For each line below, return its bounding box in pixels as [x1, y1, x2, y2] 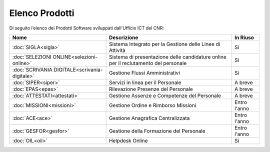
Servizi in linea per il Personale [108, 79, 181, 86]
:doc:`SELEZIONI [12, 53, 52, 60]
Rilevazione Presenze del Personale [108, 85, 193, 92]
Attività [108, 46, 126, 53]
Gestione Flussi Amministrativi [108, 69, 180, 76]
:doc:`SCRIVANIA [12, 66, 52, 73]
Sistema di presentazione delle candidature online [108, 53, 227, 60]
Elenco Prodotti [9, 7, 74, 18]
